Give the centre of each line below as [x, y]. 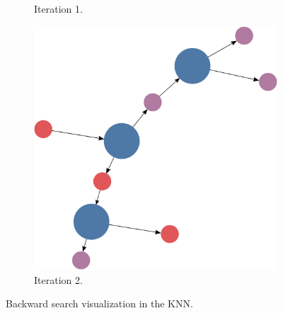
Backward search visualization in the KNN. [99, 303]
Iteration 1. [58, 8]
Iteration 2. [58, 279]
